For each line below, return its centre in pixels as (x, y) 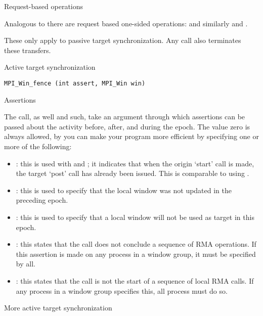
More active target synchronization (58, 308)
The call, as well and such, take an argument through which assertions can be (125, 117)
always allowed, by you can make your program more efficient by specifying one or (131, 136)
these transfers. (28, 50)
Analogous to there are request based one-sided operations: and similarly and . (126, 23)
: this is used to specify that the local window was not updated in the (124, 190)
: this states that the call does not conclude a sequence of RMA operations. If (136, 244)
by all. (26, 264)
